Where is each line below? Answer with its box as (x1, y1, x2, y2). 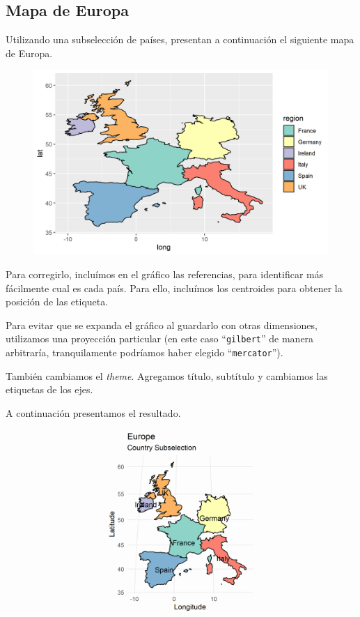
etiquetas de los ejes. (6, 382, 93, 397)
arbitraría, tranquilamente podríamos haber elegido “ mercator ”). (6, 345, 283, 360)
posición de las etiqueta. (6, 294, 109, 309)
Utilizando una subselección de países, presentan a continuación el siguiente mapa (6, 32, 354, 47)
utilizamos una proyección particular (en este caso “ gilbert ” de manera (6, 331, 314, 346)
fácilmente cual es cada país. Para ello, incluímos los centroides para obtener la (6, 280, 343, 295)
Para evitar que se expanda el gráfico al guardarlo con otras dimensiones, (6, 317, 318, 332)
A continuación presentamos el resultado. (6, 405, 181, 420)
